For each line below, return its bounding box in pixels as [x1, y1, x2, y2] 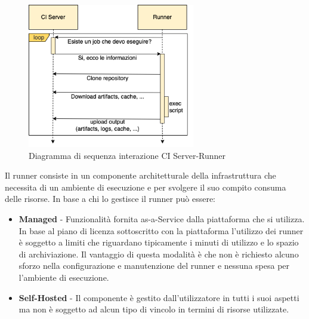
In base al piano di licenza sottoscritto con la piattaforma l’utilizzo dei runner [18, 224, 304, 237]
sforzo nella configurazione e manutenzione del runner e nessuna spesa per [18, 259, 290, 272]
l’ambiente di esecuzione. [18, 271, 109, 283]
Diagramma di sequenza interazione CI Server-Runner [29, 149, 226, 161]
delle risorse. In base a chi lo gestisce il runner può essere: [5, 192, 216, 205]
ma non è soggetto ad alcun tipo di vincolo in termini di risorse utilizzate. [18, 303, 289, 315]
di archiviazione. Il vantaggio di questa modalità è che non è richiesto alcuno [18, 247, 299, 260]
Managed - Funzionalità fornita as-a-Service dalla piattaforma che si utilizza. [18, 213, 305, 225]
